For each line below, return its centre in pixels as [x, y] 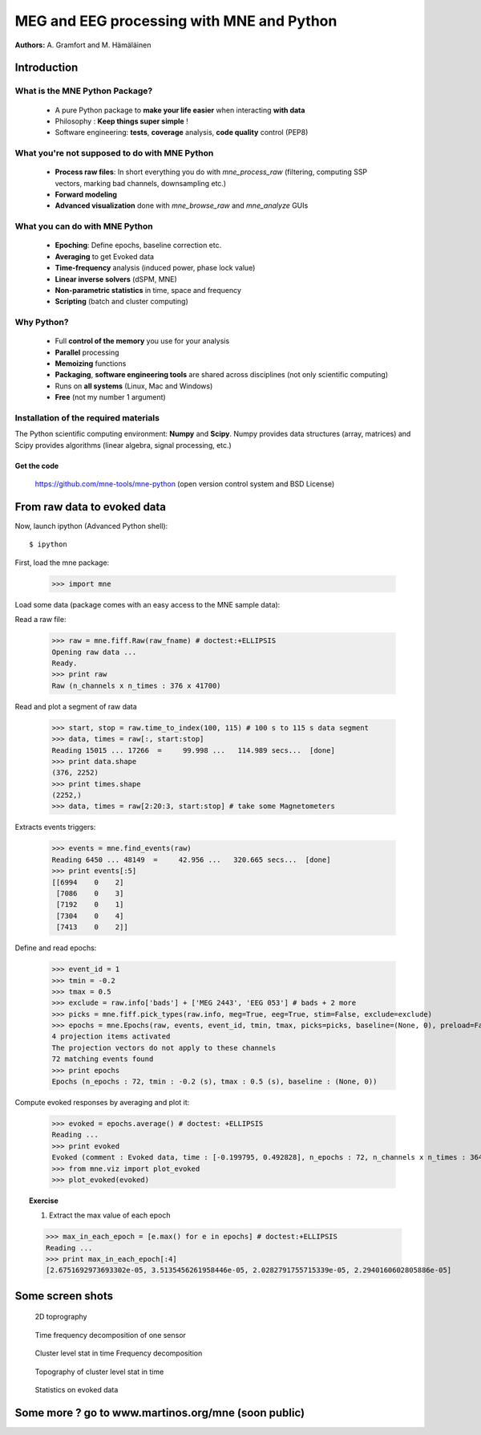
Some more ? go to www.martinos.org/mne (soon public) [160, 1413]
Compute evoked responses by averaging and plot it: [102, 1103]
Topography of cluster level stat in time [99, 1372]
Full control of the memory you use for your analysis [142, 341]
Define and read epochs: [56, 948]
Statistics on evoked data [77, 1390]
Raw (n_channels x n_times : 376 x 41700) [136, 685]
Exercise [44, 1201]
